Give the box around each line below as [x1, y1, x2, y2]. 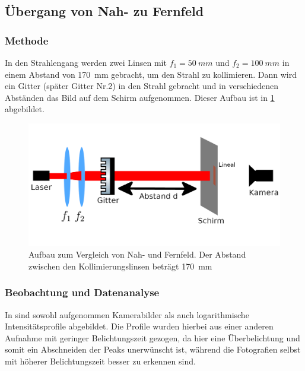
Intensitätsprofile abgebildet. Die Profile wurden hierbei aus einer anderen [5, 320, 274, 332]
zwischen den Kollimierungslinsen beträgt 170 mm [28, 259, 212, 272]
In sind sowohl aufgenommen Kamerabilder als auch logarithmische [5, 308, 249, 321]
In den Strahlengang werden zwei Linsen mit [5, 56, 167, 68]
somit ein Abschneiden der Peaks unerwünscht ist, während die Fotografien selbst [5, 343, 301, 356]
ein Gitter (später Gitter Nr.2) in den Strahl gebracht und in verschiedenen [5, 80, 279, 92]
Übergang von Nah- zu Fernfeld [5, 2, 204, 20]
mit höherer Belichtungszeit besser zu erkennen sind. [5, 354, 196, 367]
